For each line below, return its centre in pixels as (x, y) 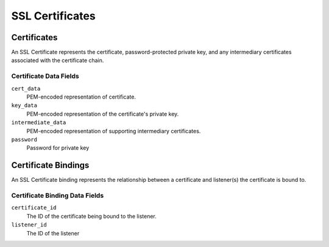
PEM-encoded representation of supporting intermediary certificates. (114, 131)
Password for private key (58, 148)
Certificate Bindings (50, 165)
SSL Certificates (53, 16)
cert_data (26, 89)
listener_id (29, 225)
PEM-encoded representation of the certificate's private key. (103, 114)
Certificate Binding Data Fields (58, 196)
